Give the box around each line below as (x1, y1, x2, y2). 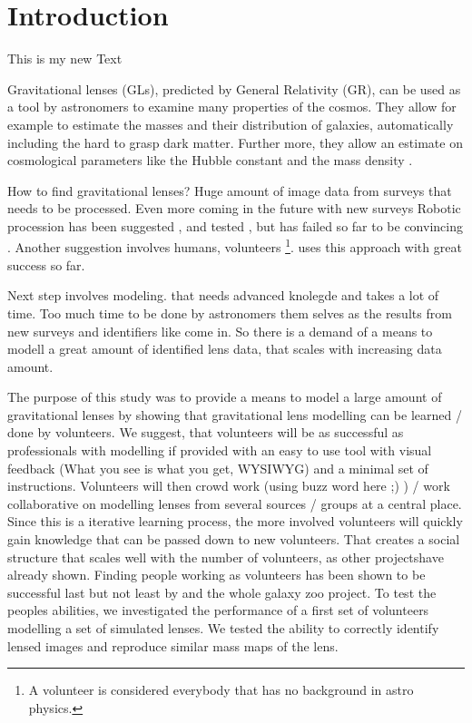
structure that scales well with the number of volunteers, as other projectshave (7, 547, 444, 566)
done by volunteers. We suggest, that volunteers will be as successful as (7, 423, 404, 442)
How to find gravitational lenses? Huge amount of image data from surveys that (7, 181, 452, 200)
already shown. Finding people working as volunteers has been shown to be (7, 565, 426, 584)
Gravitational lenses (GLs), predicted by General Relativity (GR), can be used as (7, 79, 461, 98)
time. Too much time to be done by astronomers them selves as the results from (7, 303, 452, 322)
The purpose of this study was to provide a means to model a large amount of (7, 387, 442, 406)
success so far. (7, 255, 85, 274)
